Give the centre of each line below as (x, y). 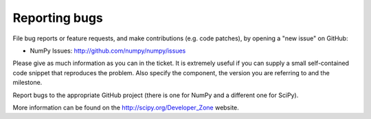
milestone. (27, 83)
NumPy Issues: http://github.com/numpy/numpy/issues (108, 51)
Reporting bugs (58, 18)
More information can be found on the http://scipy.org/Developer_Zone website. (126, 107)
